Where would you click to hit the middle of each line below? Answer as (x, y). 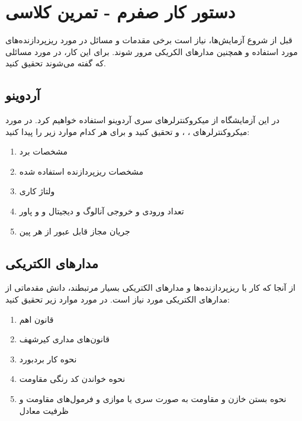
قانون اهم (36, 319)
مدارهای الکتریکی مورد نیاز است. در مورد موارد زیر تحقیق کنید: (118, 299)
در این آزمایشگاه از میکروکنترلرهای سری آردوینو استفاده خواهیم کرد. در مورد (142, 120)
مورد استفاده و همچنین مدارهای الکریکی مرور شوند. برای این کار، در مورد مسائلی (152, 51)
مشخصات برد (43, 151)
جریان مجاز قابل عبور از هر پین (75, 231)
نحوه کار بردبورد (48, 359)
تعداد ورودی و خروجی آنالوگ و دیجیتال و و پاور (102, 211)
